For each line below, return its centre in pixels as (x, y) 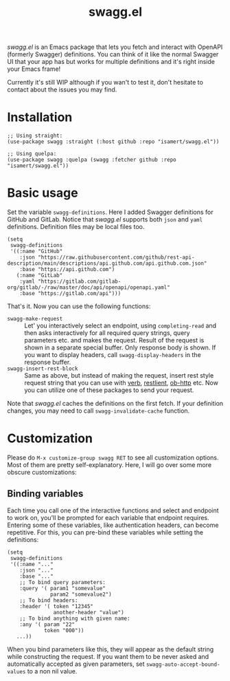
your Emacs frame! (34, 69)
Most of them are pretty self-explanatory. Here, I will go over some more (109, 465)
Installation (40, 117)
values (16, 671)
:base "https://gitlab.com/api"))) (70, 294)
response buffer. (48, 363)
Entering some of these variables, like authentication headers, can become (113, 525)
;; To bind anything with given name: (75, 618)
